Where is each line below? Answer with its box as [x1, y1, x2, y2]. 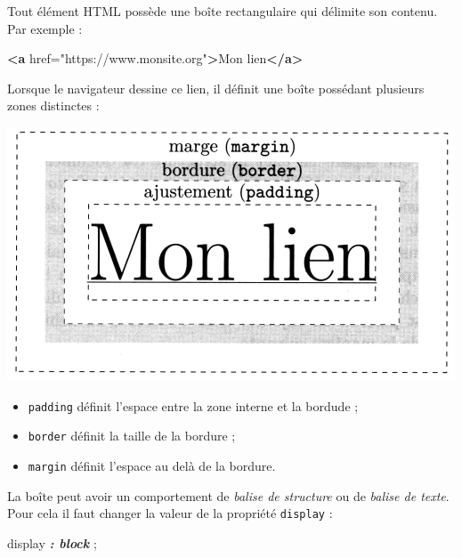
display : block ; [7, 533, 97, 552]
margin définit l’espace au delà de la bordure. [28, 456, 276, 474]
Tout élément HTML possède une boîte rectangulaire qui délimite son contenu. [7, 2, 438, 20]
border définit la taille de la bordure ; [28, 426, 236, 445]
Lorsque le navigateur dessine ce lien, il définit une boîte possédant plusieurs [7, 78, 425, 97]
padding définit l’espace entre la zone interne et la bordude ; [28, 396, 359, 415]
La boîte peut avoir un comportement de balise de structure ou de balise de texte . [7, 486, 450, 505]
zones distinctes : [7, 96, 100, 115]
